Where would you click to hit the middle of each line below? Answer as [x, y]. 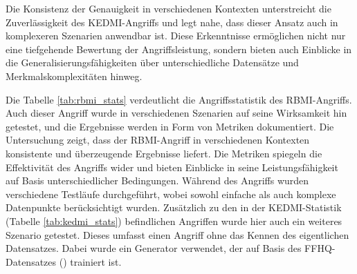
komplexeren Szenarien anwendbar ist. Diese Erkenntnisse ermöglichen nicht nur [176, 36]
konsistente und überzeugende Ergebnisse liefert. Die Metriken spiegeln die [164, 153]
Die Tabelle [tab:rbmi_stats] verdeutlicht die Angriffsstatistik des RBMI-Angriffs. [179, 99]
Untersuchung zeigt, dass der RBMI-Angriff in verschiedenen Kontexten [158, 140]
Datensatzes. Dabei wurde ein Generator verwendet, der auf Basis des [154, 248]
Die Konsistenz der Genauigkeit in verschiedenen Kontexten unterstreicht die [168, 8]
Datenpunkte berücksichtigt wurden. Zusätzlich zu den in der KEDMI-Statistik [174, 207]
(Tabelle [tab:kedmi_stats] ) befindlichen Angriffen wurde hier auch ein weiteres [174, 221]
